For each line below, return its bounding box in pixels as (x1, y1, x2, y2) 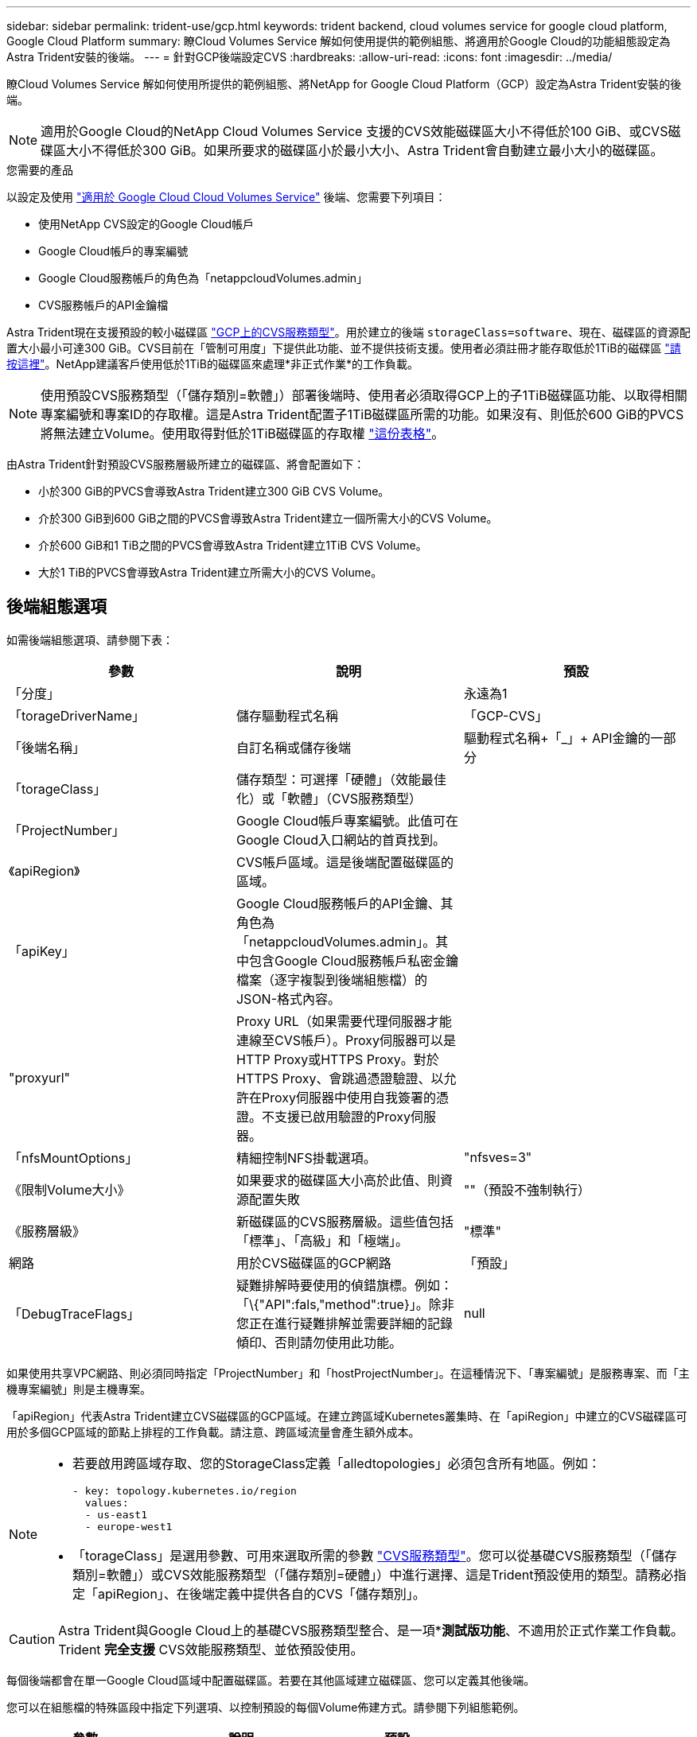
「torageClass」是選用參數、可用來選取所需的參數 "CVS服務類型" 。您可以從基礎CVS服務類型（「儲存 (72, 1547, 677, 1564)
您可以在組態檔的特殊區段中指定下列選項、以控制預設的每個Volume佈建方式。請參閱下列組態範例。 (6, 1700, 525, 1714)
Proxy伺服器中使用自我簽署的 (261, 1089, 436, 1106)
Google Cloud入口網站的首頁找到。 (236, 831, 446, 848)
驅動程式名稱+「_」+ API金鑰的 (463, 729, 651, 746)
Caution (9, 1630, 56, 1647)
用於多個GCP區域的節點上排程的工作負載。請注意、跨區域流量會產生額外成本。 (6, 1424, 420, 1439)
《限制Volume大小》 (9, 1181, 130, 1198)
